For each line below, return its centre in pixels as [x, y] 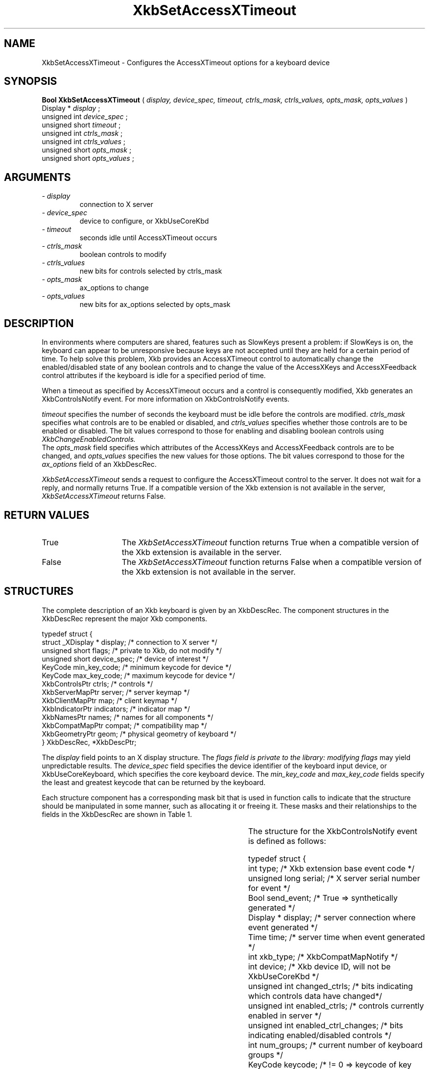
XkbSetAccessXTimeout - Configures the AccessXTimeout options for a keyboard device [186, 62]
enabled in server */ [285, 1015]
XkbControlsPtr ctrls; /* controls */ [97, 684]
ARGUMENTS [37, 177]
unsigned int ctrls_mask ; [82, 133]
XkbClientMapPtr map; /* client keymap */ [109, 700]
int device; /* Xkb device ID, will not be [319, 966]
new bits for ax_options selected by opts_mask [155, 305]
